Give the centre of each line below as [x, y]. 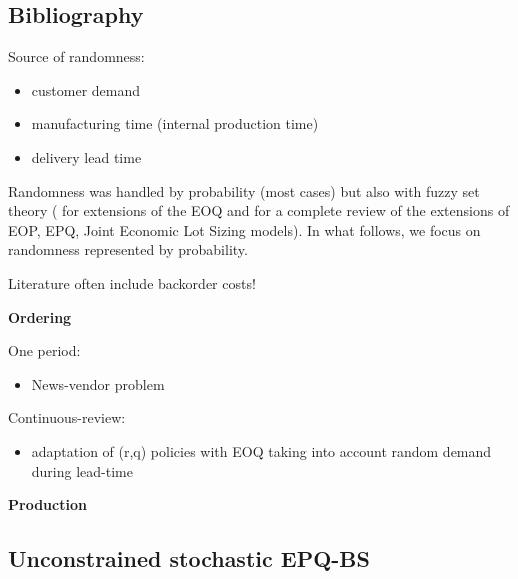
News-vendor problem [98, 383]
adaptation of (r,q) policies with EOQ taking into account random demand [261, 450]
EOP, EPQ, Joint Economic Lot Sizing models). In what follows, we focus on [244, 229]
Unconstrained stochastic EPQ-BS [189, 558]
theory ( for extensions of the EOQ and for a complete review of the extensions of [259, 210]
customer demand [86, 89]
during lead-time [82, 470]
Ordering [40, 316]
